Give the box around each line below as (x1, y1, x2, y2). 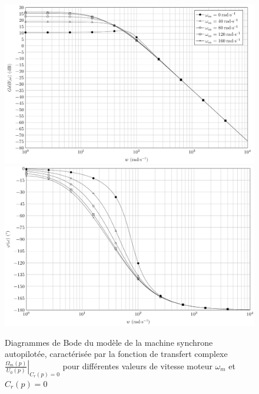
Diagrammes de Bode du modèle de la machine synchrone (5, 336, 213, 348)
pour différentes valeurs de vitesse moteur (62, 359, 212, 372)
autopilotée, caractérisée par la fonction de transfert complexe (5, 348, 228, 360)
